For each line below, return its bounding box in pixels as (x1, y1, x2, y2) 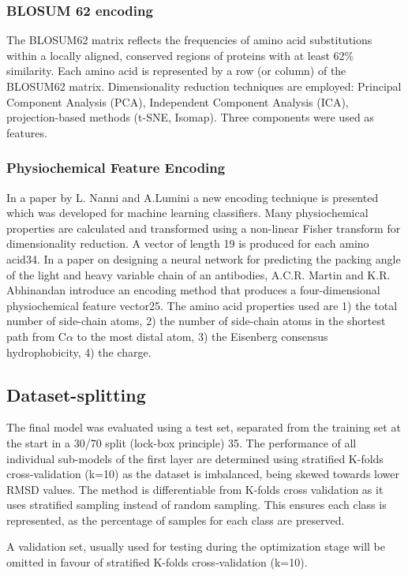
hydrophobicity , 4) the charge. (6, 343, 152, 360)
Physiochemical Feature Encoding (6, 158, 226, 178)
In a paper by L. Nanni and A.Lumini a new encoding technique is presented (6, 189, 379, 205)
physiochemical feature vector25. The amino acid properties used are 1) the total (6, 297, 398, 313)
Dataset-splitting (6, 382, 146, 406)
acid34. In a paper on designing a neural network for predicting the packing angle (6, 250, 401, 267)
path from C (6, 327, 66, 344)
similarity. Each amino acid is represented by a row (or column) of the (6, 62, 346, 79)
